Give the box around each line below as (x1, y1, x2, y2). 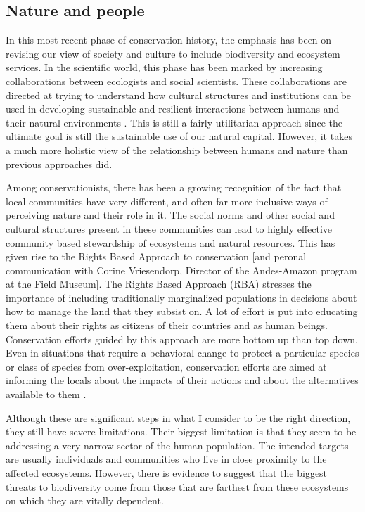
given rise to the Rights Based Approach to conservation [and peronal (6, 249, 307, 264)
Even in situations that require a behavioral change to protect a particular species (6, 345, 359, 360)
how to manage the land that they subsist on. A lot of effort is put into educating (6, 304, 358, 319)
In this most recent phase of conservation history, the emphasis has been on (6, 32, 332, 47)
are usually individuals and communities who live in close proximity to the (6, 452, 327, 466)
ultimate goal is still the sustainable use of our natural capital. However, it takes (6, 129, 352, 143)
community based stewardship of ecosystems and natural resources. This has (6, 235, 335, 250)
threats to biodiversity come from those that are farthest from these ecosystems (6, 479, 349, 494)
